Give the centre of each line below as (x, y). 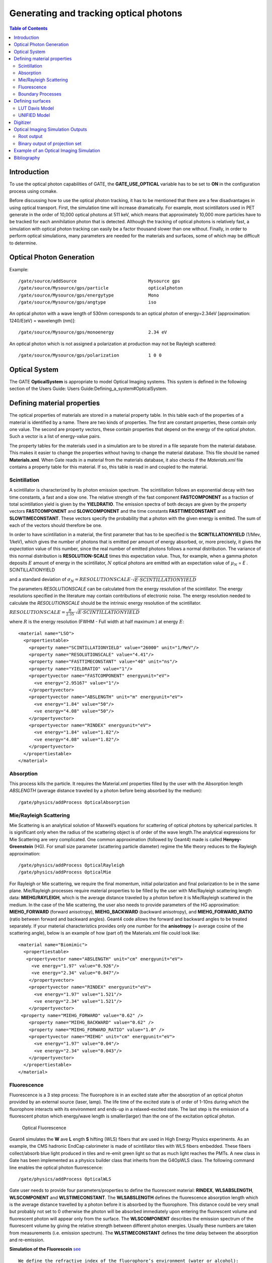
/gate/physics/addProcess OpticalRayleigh (72, 865)
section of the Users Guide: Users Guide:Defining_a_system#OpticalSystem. (88, 388)
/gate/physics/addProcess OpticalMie (65, 872)
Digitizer (22, 122)
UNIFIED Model (34, 115)
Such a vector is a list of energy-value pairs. (55, 436)
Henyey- (232, 839)
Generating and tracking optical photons (96, 13)
